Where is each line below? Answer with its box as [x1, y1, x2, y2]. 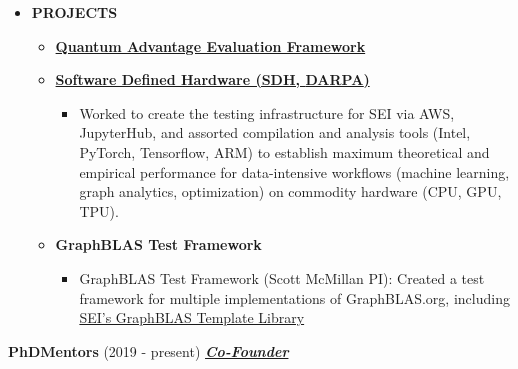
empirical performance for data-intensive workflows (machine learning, [79, 161, 510, 182]
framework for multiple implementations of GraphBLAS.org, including [79, 287, 510, 308]
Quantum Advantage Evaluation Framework [55, 35, 366, 56]
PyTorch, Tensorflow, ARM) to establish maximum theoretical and [79, 141, 490, 162]
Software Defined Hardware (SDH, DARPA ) [55, 69, 370, 90]
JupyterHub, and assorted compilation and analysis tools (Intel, [79, 122, 471, 143]
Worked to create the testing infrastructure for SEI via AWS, [79, 102, 455, 123]
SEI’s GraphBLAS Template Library [79, 307, 305, 328]
